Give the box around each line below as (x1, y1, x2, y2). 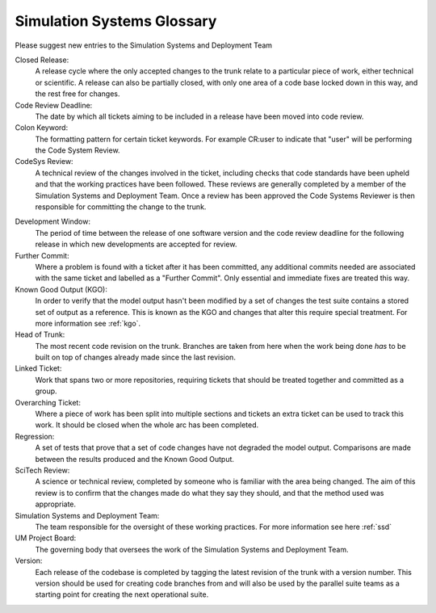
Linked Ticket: (15, 363, 62, 373)
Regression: (15, 431, 55, 441)
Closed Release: (15, 55, 69, 65)
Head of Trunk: (15, 330, 65, 339)
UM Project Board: (15, 533, 77, 543)
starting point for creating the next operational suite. (35, 590, 209, 599)
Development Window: (15, 216, 90, 226)
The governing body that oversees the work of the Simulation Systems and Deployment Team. (35, 544, 349, 554)
